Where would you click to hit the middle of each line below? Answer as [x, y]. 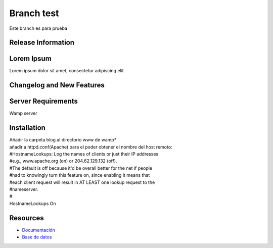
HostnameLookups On [33, 203]
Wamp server [23, 113]
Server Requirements [44, 101]
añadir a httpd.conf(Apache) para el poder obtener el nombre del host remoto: [91, 147]
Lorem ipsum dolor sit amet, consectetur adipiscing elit [66, 71]
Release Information [42, 43]
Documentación [39, 230]
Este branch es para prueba [38, 28]
